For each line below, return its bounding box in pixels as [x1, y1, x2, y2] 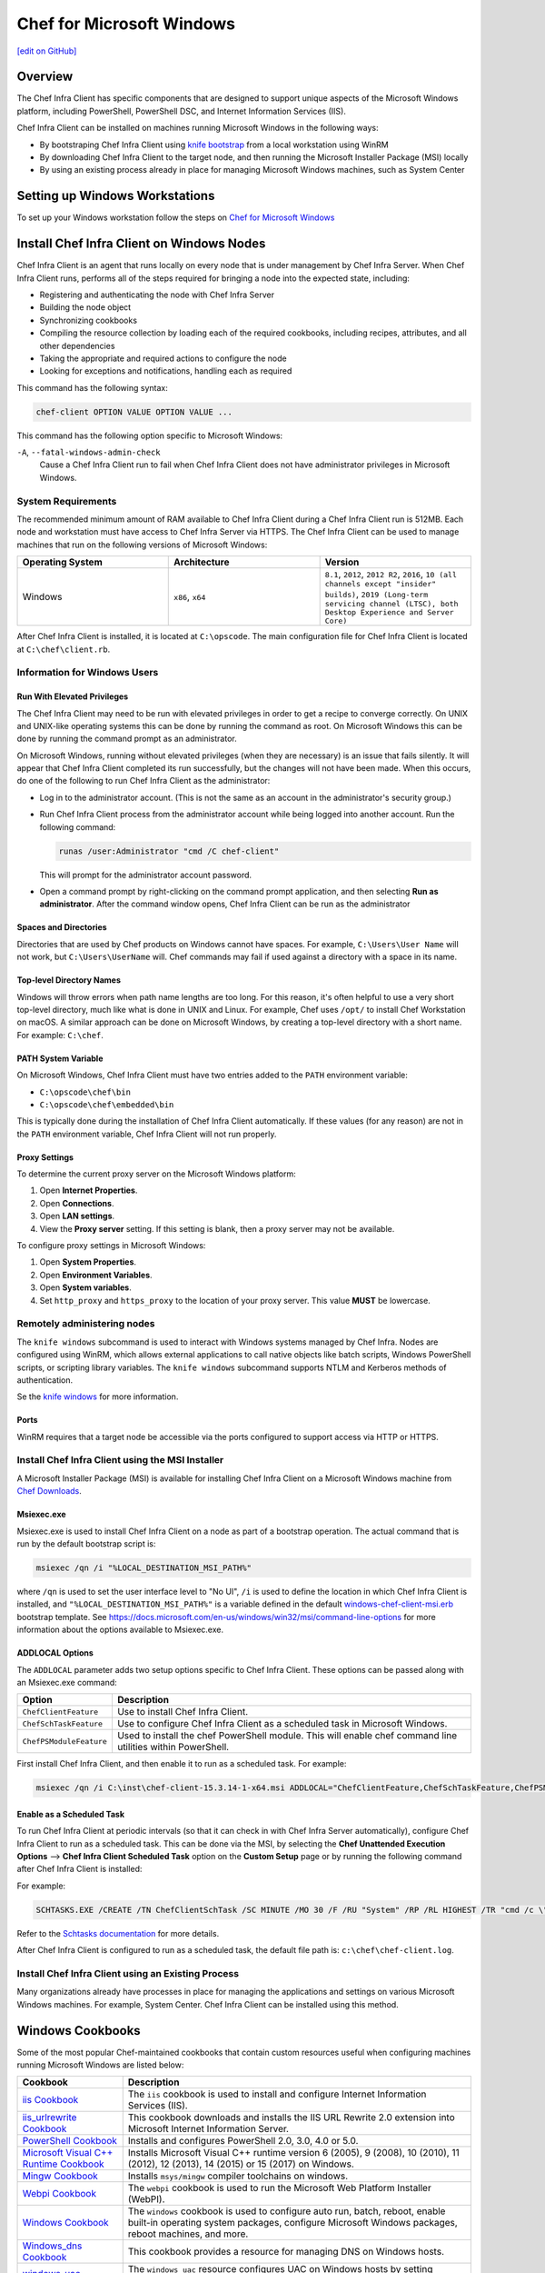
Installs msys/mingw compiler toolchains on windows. [127, 2169, 349, 2182]
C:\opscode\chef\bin [39, 1086, 132, 1097]
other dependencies [39, 340, 115, 351]
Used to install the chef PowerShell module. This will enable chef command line [116, 1729, 458, 1742]
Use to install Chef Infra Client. [116, 1706, 249, 1718]
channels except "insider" [324, 579, 437, 589]
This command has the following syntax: [16, 382, 168, 393]
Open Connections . [39, 1197, 114, 1208]
